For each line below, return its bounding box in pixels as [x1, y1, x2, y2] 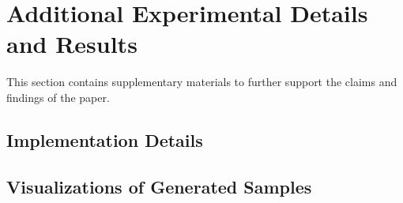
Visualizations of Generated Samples [6, 174, 312, 198]
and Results [6, 28, 137, 60]
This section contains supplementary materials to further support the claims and [6, 73, 397, 90]
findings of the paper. [6, 88, 110, 105]
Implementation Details [6, 127, 203, 152]
